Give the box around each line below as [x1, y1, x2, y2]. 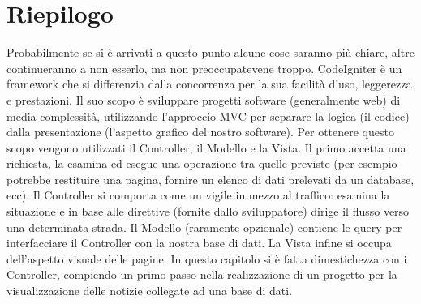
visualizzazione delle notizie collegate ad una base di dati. [6, 282, 293, 299]
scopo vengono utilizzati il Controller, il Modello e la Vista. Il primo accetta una [6, 139, 406, 156]
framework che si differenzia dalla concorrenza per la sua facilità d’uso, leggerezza [6, 75, 412, 92]
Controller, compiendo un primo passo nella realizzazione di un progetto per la [6, 266, 397, 283]
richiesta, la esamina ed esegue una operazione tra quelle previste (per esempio [6, 155, 397, 172]
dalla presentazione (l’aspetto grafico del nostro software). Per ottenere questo [6, 123, 394, 140]
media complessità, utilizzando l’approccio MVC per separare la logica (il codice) [6, 107, 410, 124]
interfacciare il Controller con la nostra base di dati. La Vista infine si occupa [6, 234, 392, 251]
